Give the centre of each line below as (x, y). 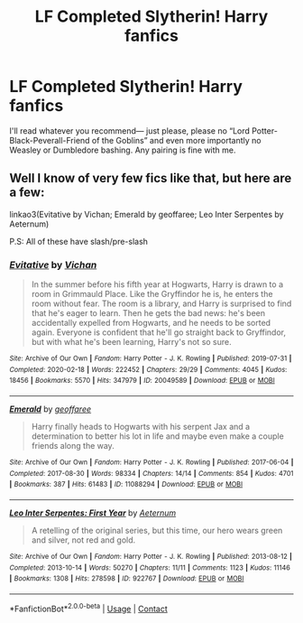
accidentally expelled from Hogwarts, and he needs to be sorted (151, 323)
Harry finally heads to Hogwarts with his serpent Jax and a (141, 427)
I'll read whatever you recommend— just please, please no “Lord (130, 130)
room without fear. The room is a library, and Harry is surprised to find (161, 303)
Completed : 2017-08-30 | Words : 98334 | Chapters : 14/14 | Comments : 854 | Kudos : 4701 (151, 473)
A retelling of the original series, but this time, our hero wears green (157, 530)
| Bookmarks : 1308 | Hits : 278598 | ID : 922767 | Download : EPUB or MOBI (127, 579)
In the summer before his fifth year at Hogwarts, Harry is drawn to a (157, 284)
